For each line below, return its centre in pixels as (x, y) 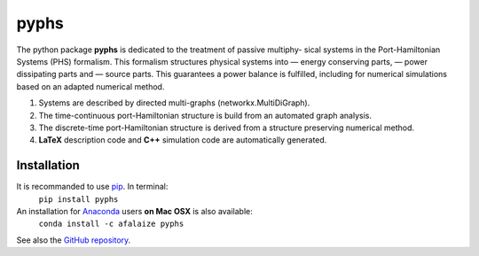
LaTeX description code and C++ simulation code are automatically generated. (183, 140)
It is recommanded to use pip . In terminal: (92, 187)
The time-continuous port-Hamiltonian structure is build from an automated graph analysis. (205, 115)
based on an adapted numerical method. (90, 86)
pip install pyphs (79, 199)
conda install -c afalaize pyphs (111, 224)
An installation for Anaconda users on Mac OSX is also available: (134, 211)
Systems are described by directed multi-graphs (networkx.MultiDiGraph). (174, 103)
